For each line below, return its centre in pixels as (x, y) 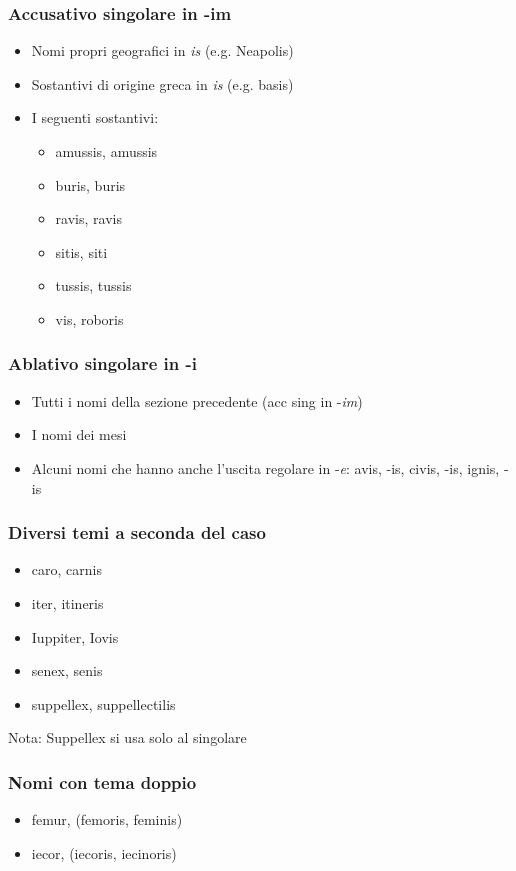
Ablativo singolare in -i (102, 363)
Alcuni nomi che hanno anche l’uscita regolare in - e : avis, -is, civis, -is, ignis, (265, 467)
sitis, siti (81, 251)
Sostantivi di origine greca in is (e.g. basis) (162, 83)
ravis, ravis (88, 218)
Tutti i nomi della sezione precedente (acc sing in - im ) (197, 400)
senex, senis (67, 670)
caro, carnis (66, 569)
